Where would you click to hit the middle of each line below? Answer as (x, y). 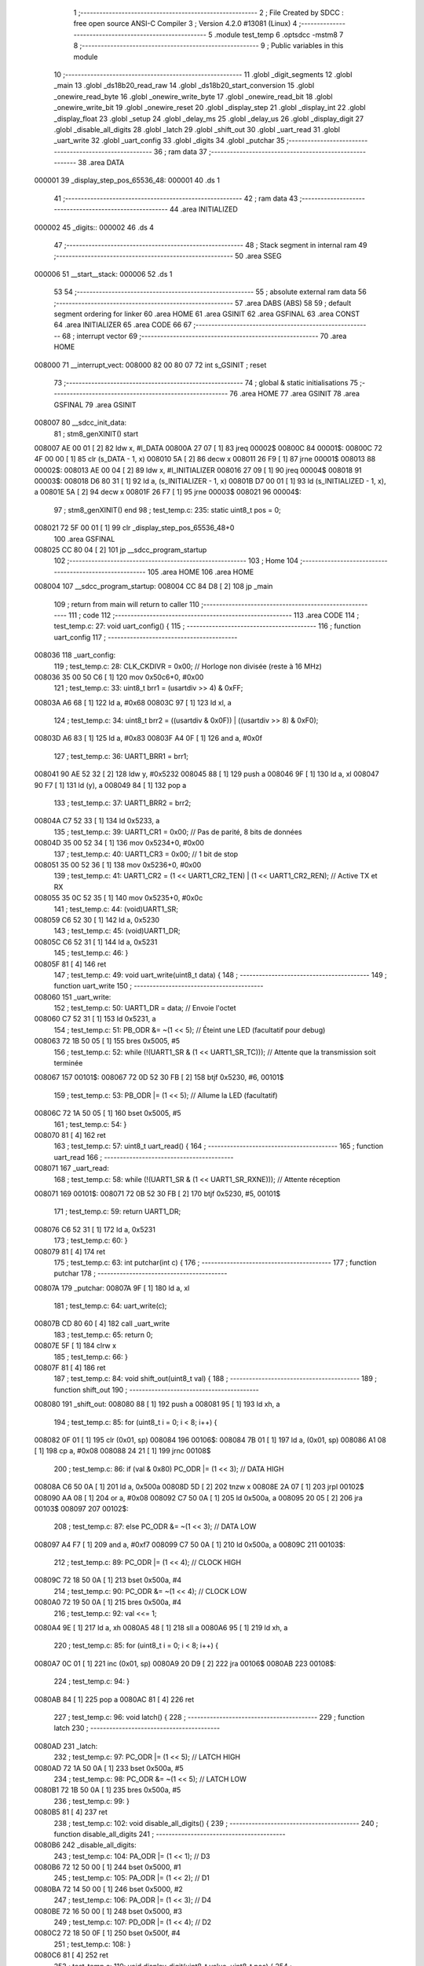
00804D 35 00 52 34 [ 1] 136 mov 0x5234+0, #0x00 (119, 843)
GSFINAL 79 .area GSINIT (95, 404)
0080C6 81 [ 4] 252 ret (71, 1955)
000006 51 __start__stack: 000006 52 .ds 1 (103, 274)
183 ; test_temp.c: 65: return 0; (103, 1335)
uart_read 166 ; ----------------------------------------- (144, 1157)
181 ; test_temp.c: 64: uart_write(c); (110, 1306)
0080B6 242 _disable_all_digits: (85, 1845)
